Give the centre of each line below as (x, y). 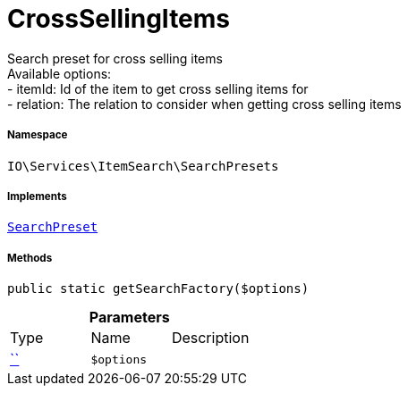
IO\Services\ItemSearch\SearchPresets (143, 166)
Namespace (38, 135)
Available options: (59, 73)
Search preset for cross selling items (115, 58)
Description (210, 338)
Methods (30, 258)
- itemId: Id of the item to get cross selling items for (158, 88)
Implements (37, 196)
